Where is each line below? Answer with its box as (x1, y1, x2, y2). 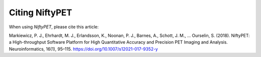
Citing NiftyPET (9, 7, 72, 18)
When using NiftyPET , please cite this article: (9, 24, 99, 30)
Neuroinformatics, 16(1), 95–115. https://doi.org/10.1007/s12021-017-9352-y (9, 46, 158, 52)
